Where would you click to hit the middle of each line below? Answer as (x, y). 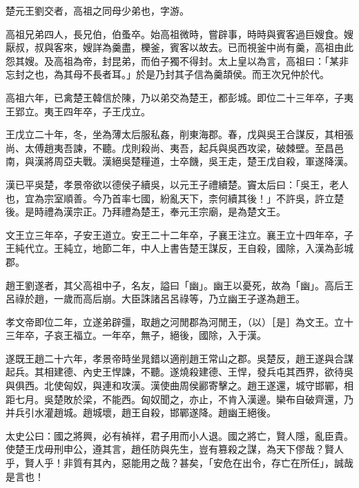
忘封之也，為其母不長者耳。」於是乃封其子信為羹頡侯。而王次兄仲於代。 (167, 74)
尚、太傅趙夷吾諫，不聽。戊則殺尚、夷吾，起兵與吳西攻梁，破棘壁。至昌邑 (175, 147)
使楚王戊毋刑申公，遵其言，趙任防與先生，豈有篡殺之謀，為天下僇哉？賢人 (175, 449)
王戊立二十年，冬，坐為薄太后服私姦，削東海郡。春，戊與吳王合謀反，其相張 (179, 134)
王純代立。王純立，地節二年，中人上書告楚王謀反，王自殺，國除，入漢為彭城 (179, 248)
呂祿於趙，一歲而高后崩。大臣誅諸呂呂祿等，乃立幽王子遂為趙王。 (155, 299)
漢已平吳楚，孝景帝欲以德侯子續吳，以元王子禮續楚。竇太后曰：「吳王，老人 (177, 184)
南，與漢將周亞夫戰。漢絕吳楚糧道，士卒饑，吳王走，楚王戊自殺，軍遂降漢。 (179, 161)
